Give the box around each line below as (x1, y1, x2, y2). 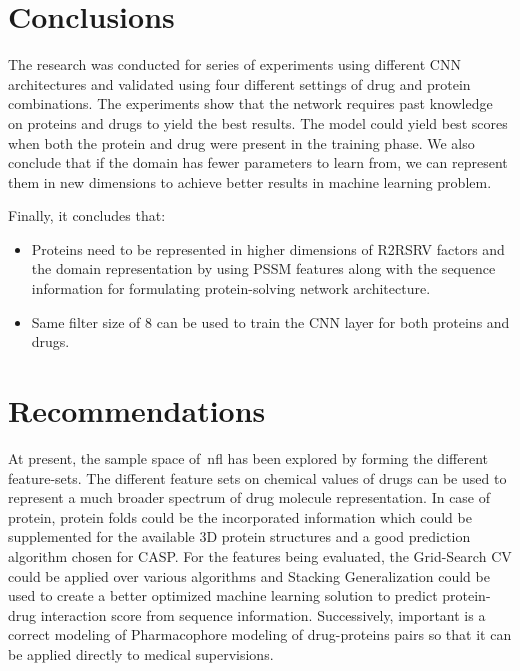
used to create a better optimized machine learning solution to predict (8, 585, 438, 606)
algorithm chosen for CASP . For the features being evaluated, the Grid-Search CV (8, 545, 512, 566)
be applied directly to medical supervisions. (8, 643, 274, 664)
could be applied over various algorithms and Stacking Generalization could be (8, 565, 490, 586)
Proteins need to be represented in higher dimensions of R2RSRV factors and (31, 238, 505, 259)
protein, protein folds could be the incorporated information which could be (8, 506, 472, 527)
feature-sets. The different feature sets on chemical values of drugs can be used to (8, 467, 507, 488)
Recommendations (8, 390, 266, 431)
